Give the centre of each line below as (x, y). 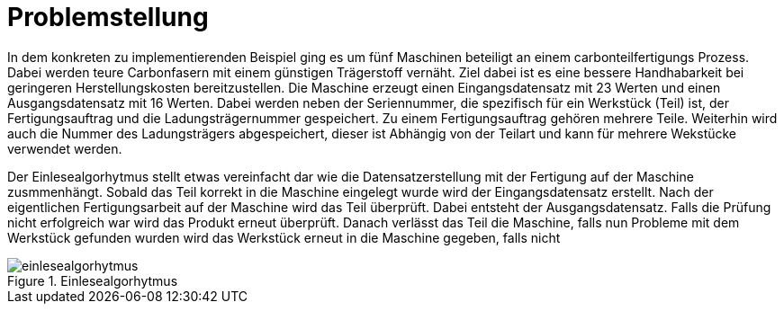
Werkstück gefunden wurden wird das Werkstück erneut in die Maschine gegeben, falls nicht (284, 237)
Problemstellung (108, 17)
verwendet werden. (65, 148)
